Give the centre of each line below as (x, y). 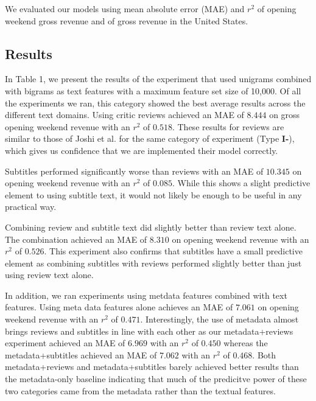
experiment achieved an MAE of (65, 343)
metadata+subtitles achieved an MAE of (81, 354)
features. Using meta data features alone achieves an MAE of (119, 307)
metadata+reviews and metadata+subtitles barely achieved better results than (152, 367)
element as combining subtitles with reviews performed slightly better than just (153, 263)
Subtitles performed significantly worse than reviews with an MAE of (134, 171)
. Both (264, 354)
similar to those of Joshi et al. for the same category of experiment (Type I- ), (150, 138)
